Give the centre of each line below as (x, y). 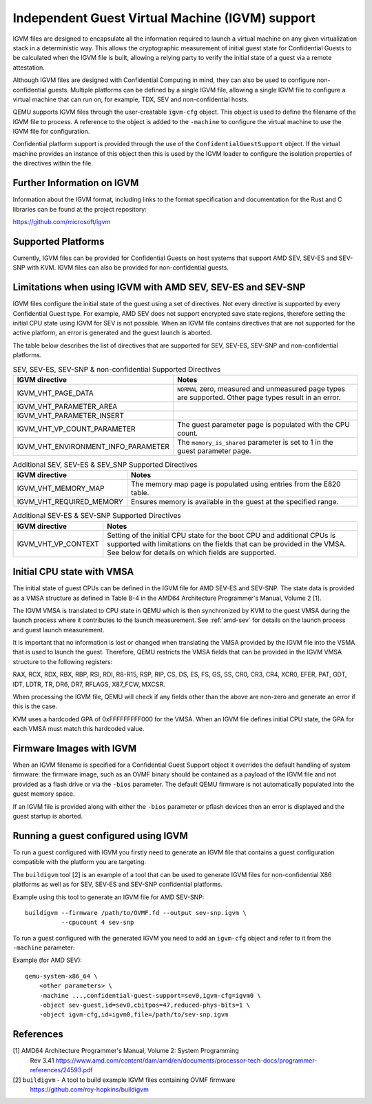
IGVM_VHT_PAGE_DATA (55, 393)
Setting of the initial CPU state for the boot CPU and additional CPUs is (221, 535)
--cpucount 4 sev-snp (97, 923)
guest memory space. (44, 794)
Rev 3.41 (42, 1060)
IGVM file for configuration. (51, 132)
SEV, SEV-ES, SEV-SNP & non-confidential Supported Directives (117, 369)
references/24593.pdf (61, 1070)
